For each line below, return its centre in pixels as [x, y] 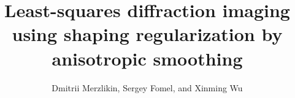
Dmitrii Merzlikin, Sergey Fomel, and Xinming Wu [147, 87]
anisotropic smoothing [147, 58]
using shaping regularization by [147, 34]
